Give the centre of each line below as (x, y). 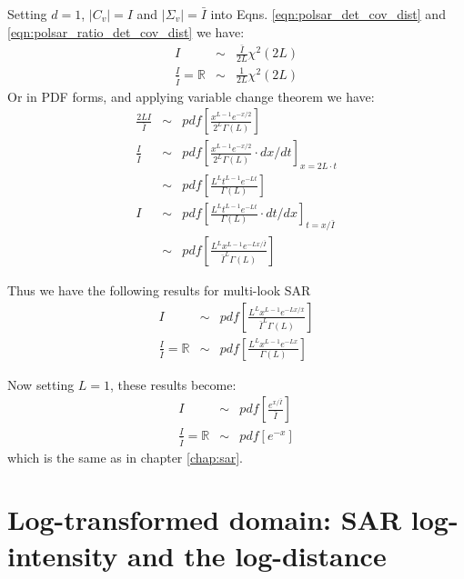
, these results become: (173, 384)
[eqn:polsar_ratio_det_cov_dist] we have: (126, 31)
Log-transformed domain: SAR (205, 519)
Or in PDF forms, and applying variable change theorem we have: (191, 96)
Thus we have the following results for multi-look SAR (159, 289)
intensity (63, 555)
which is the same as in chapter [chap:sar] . (125, 457)
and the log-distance (257, 555)
